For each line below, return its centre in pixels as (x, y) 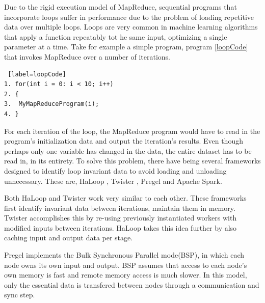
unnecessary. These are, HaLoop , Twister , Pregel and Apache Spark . (113, 181)
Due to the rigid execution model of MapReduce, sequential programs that (121, 7)
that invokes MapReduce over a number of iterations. (87, 56)
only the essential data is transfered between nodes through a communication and (132, 284)
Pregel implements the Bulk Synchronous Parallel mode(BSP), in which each (124, 255)
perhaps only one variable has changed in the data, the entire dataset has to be (128, 150)
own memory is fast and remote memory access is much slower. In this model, (126, 275)
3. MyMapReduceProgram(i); (52, 104)
